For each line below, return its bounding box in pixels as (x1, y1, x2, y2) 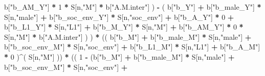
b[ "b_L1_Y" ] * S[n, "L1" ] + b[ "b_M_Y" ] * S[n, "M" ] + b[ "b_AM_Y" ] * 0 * (4, 21, 244, 32)
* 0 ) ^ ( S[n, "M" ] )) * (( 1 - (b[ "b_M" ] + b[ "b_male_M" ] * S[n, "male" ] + (4, 51, 235, 62)
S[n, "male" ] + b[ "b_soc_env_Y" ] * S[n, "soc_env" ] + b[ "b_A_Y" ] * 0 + (4, 11, 234, 22)
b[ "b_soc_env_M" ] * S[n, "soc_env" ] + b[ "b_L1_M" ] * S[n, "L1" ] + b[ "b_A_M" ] (4, 41, 260, 52)
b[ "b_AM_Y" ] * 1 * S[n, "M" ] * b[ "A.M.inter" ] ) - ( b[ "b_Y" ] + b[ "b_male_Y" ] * (4, 2, 261, 12)
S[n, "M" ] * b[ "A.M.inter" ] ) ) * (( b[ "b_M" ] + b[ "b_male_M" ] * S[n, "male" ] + (4, 31, 252, 42)
